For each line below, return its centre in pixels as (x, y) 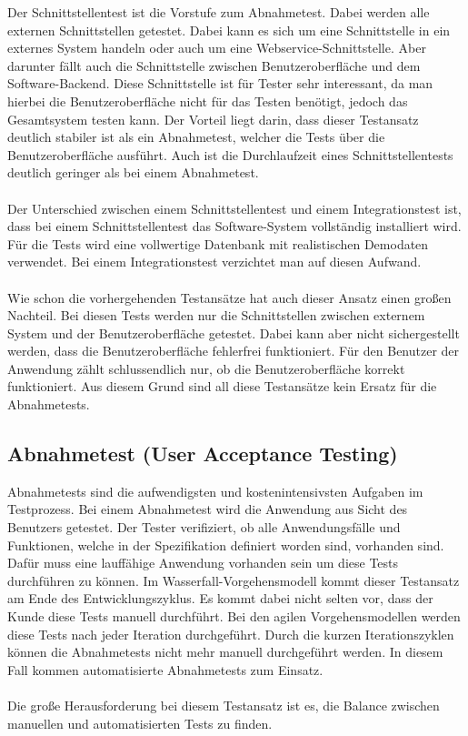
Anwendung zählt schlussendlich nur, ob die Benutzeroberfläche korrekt (206, 368)
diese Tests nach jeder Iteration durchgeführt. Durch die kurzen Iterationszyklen (231, 634)
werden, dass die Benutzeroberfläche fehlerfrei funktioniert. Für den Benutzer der (234, 351)
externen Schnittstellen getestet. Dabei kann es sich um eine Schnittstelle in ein (229, 30)
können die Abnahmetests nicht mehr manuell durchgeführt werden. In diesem (225, 652)
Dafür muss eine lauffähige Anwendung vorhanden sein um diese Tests (203, 563)
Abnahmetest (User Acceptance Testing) (203, 454)
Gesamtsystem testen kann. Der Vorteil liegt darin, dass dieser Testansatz (213, 119)
